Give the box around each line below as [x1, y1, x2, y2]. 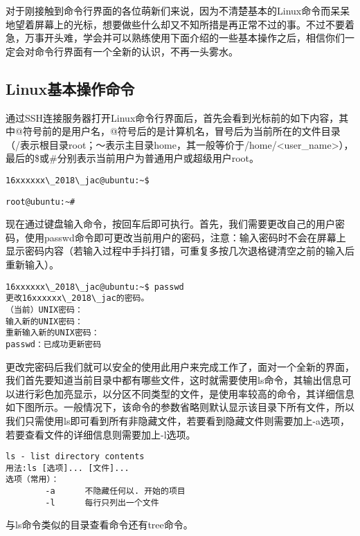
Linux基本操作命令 [6, 77, 135, 99]
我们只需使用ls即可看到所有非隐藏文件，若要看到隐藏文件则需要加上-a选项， [6, 413, 350, 427]
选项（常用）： [6, 474, 60, 485]
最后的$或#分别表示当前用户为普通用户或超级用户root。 [6, 151, 259, 165]
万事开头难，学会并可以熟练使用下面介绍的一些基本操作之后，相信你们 [24, 30, 345, 45]
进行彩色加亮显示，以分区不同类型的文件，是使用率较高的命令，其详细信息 [15, 386, 354, 400]
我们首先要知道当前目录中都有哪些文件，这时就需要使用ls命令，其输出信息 [6, 373, 342, 387]
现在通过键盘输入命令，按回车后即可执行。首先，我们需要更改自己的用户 [6, 216, 335, 231]
